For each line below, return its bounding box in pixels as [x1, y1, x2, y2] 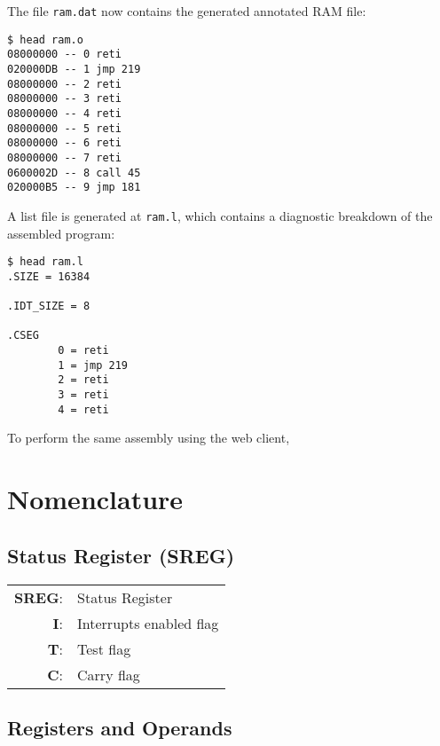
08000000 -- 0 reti [7, 48, 122, 61]
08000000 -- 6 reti [7, 137, 122, 150]
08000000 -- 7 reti [7, 151, 122, 164]
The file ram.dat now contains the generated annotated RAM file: [7, 2, 366, 20]
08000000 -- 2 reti [7, 77, 122, 90]
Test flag [77, 638, 131, 659]
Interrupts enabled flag [77, 612, 219, 633]
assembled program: [7, 224, 115, 242]
